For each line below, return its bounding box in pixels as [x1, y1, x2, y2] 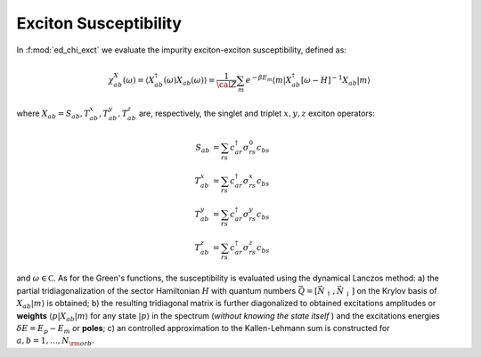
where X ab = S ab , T [16, 108, 91, 121]
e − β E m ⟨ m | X [245, 74, 292, 85]
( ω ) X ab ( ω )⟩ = [163, 75, 216, 87]
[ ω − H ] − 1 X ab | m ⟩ [300, 74, 371, 87]
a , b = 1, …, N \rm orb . [16, 335, 94, 348]
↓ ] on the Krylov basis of [344, 285, 437, 298]
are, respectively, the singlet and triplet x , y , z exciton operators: [138, 108, 376, 119]
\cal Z [216, 80, 237, 90]
